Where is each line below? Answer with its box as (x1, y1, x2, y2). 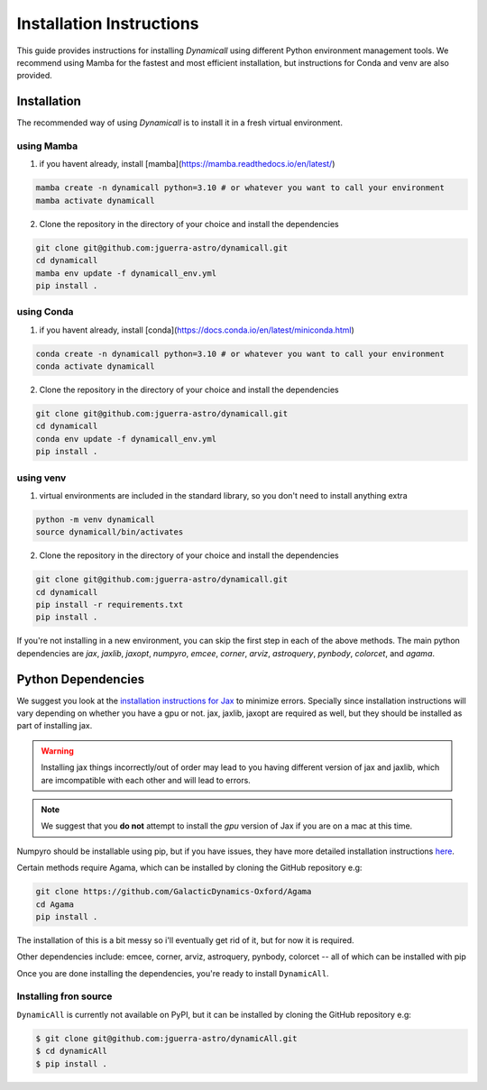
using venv (16, 472, 67, 484)
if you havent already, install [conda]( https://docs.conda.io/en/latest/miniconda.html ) (39, 325, 355, 335)
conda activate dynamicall (35, 362, 155, 371)
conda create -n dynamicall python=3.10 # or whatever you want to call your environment (35, 348, 446, 359)
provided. (16, 70, 53, 81)
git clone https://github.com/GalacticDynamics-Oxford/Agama (35, 886, 312, 897)
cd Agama (35, 899, 75, 910)
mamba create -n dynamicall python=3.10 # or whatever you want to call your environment (35, 183, 446, 193)
